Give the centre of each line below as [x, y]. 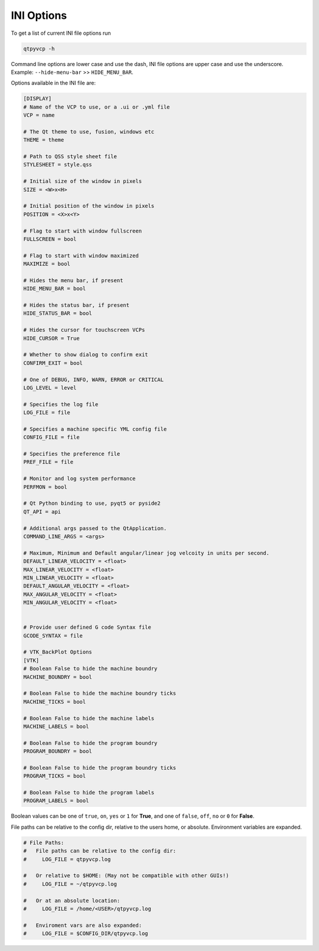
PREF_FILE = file [48, 462]
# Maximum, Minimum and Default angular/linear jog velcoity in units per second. [147, 553]
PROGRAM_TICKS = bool [55, 776]
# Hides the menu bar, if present [73, 280]
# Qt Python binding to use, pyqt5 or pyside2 [92, 504]
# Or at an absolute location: [72, 901]
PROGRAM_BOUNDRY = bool [58, 751]
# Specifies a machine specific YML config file [95, 429]
